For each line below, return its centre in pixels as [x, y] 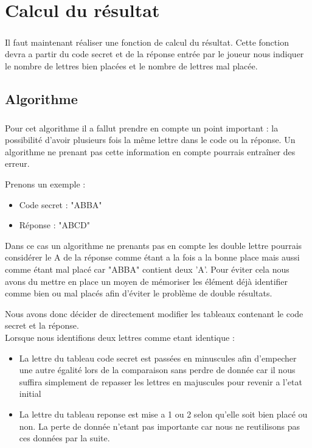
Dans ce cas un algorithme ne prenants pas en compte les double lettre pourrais [154, 245]
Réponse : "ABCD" [54, 225]
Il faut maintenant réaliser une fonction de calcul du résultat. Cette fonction [147, 42]
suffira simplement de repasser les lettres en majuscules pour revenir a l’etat [161, 381]
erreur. [17, 163]
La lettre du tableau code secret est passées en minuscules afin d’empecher [158, 358]
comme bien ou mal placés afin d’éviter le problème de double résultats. [139, 293]
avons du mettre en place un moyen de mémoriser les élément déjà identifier [147, 281]
